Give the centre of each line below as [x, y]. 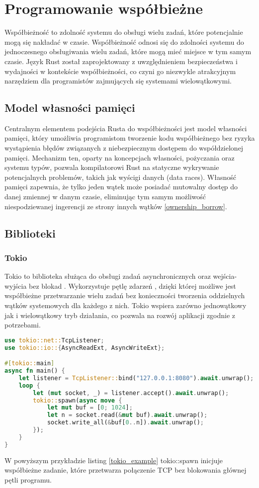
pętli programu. [28, 479]
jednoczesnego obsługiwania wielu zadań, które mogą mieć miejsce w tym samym [128, 51]
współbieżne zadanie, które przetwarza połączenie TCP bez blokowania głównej [126, 470]
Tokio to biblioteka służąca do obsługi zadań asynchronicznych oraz [108, 276]
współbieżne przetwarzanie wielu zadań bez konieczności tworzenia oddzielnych [125, 295]
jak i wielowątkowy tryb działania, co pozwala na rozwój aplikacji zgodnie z [120, 315]
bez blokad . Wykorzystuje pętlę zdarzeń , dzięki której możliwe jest [132, 285]
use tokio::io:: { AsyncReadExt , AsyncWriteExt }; [85, 348]
